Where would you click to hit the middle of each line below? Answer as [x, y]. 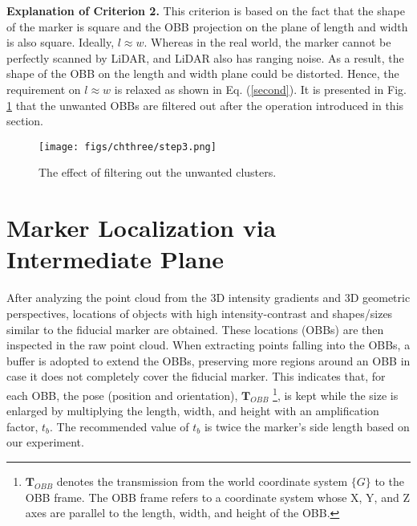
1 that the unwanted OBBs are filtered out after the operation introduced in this [205, 105]
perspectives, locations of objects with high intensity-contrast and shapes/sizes [200, 313]
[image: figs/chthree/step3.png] [128, 147]
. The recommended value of [119, 426]
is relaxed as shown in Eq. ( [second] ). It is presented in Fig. [260, 89]
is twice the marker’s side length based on [307, 426]
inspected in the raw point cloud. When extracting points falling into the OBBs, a [208, 345]
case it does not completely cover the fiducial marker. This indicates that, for [196, 376]
